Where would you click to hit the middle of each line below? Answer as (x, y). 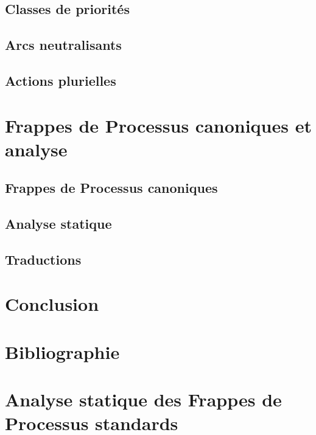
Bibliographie (62, 351)
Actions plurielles (61, 80)
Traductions (43, 259)
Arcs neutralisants (63, 45)
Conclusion (52, 304)
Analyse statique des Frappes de (143, 399)
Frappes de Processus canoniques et (158, 125)
